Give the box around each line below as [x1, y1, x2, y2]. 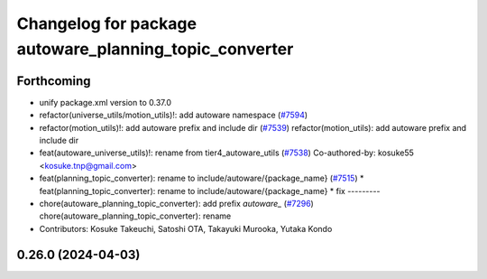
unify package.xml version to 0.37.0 [39, 97, 171, 107]
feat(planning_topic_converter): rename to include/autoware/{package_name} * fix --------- [39, 185, 381, 196]
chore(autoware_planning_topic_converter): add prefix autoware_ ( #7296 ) [39, 198, 315, 209]
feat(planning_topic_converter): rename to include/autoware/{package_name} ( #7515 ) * [39, 172, 364, 184]
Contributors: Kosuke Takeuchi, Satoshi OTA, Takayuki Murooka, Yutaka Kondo [39, 223, 333, 234]
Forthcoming [16, 73, 91, 88]
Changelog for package [16, 14, 198, 33]
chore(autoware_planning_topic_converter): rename [39, 210, 232, 221]
